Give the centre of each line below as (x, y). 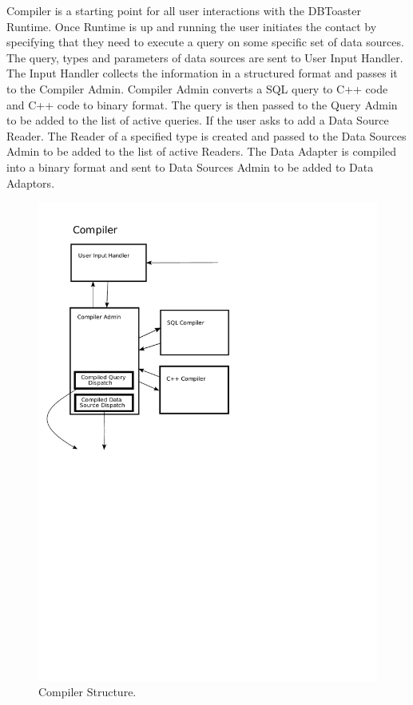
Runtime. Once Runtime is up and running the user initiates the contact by (192, 26)
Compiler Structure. (87, 692)
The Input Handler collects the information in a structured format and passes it (202, 73)
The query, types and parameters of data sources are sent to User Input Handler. (205, 57)
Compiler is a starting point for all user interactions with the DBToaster (184, 10)
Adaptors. (31, 182)
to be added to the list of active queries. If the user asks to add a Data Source (198, 120)
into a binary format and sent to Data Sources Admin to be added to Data (190, 166)
